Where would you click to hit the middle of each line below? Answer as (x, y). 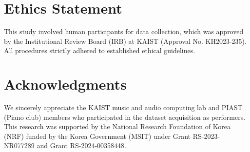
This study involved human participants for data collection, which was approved (124, 31)
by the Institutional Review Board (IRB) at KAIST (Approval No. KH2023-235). (125, 41)
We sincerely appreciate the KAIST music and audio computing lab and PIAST (123, 107)
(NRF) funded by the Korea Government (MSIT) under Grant (97, 136)
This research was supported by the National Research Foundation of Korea (117, 126)
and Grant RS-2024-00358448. (81, 145)
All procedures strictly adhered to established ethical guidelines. (100, 50)
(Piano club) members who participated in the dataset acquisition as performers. (125, 117)
